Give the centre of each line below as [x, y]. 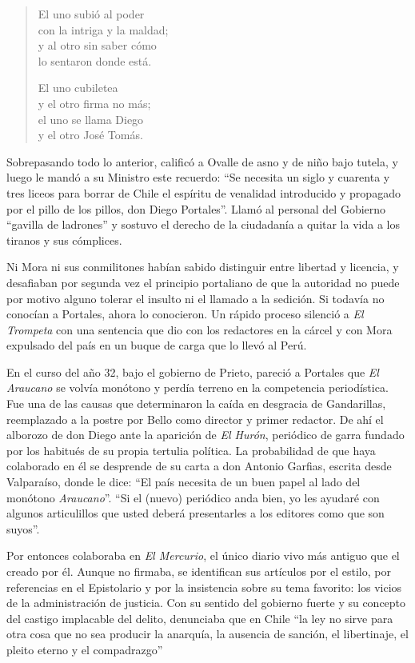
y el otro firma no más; [94, 103]
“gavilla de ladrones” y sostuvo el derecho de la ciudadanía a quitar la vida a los [203, 224]
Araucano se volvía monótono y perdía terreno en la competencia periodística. [198, 387]
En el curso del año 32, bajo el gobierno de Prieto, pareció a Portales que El [193, 371]
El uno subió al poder [91, 14]
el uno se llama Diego [91, 119]
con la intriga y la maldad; [103, 29]
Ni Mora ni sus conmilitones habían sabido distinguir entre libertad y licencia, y [203, 267]
